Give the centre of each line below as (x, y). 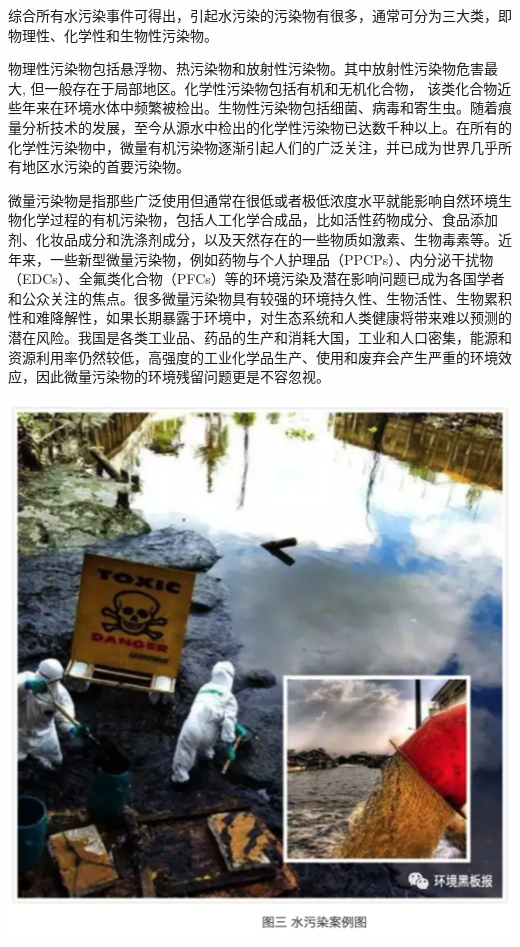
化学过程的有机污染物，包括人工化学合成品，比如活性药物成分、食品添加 (259, 219)
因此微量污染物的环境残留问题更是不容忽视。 (182, 376)
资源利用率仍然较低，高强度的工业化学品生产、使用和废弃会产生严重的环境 (253, 356)
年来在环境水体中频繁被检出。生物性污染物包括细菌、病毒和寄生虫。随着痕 (266, 107)
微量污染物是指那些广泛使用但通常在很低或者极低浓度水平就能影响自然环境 (253, 199)
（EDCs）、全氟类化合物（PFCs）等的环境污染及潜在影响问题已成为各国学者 (256, 278)
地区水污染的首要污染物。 (105, 166)
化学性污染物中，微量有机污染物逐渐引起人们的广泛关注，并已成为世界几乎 (253, 146)
